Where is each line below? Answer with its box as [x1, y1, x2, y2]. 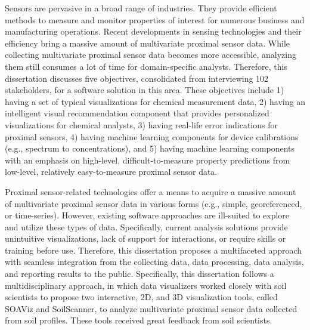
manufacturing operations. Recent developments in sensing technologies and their [5, 25, 302, 38]
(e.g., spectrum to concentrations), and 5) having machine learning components [5, 142, 295, 155]
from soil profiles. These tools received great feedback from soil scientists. [5, 314, 272, 326]
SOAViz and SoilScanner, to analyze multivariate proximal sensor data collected [5, 302, 297, 314]
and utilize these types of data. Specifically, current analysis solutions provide [5, 220, 288, 233]
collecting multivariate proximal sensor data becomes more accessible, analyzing [5, 48, 296, 61]
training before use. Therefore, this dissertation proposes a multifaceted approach [5, 243, 302, 256]
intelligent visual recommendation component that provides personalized [5, 107, 269, 119]
